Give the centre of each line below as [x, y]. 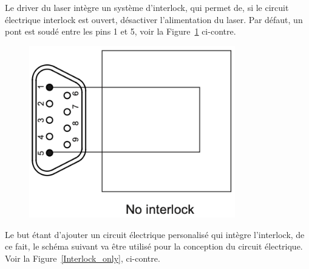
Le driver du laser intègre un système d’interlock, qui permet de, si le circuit [147, 7]
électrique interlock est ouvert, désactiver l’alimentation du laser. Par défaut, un [154, 19]
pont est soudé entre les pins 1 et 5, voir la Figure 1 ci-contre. [121, 31]
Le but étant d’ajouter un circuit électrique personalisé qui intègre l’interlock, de [155, 234]
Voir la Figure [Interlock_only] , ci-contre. [83, 258]
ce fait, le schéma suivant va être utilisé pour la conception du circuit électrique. [154, 246]
